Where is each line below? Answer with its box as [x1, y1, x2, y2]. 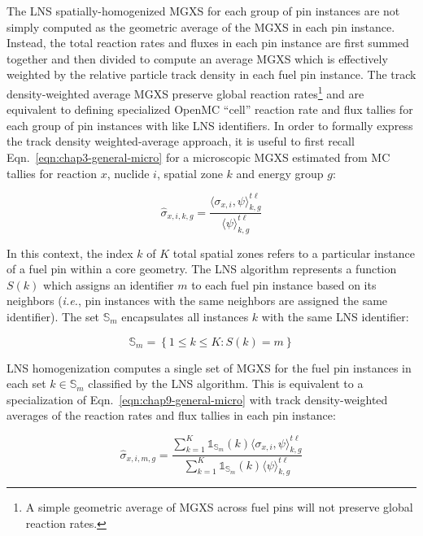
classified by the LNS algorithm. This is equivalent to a [88, 375, 364, 392]
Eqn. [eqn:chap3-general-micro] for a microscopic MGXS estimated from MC [7, 149, 390, 165]
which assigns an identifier [43, 276, 174, 293]
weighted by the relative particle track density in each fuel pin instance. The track [7, 66, 416, 83]
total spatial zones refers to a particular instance [172, 244, 415, 261]
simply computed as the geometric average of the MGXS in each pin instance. [7, 18, 395, 35]
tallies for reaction [7, 164, 97, 181]
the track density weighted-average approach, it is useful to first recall [7, 133, 355, 150]
